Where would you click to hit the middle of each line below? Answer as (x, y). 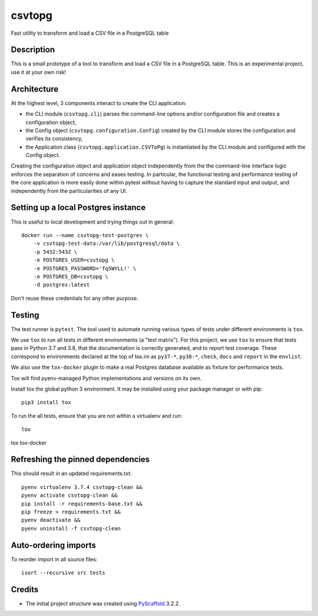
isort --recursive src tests (63, 573)
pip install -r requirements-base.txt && (82, 504)
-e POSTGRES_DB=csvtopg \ (71, 276)
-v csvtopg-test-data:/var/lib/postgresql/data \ (106, 244)
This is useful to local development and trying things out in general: (92, 222)
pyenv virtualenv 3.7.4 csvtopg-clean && (82, 487)
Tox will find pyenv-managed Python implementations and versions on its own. (106, 378)
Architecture (35, 89)
